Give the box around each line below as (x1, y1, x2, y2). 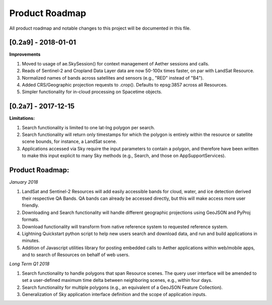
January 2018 (9, 179, 38, 185)
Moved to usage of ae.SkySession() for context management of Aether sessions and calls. (22, 60, 210, 66)
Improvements (9, 51, 41, 57)
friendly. (22, 202, 39, 208)
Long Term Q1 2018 (9, 261, 50, 267)
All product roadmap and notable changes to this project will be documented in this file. (9, 25, 191, 31)
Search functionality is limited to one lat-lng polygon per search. (22, 124, 156, 130)
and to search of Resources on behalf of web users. (22, 252, 130, 258)
